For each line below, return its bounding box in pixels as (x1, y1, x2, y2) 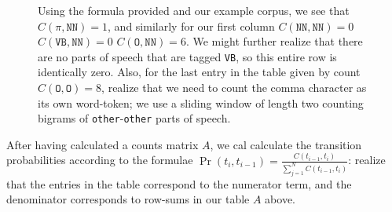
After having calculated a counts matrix (6, 136, 199, 152)
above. (265, 191, 296, 207)
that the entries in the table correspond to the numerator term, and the (6, 175, 352, 192)
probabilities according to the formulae (6, 152, 193, 168)
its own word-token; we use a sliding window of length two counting (38, 94, 364, 111)
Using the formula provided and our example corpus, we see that (38, 2, 350, 18)
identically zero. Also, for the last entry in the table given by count (38, 64, 361, 80)
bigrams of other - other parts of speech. (38, 110, 231, 126)
